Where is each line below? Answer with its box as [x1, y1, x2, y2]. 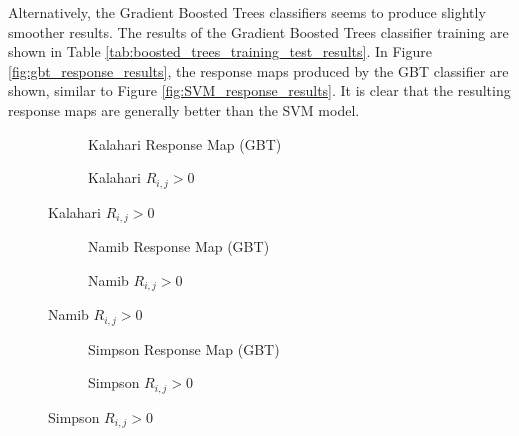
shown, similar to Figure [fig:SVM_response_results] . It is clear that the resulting [8, 80, 511, 101]
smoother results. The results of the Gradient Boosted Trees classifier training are [8, 21, 509, 42]
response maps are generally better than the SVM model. [8, 99, 360, 120]
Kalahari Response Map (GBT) [88, 133, 282, 154]
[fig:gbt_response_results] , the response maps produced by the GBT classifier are [8, 60, 509, 81]
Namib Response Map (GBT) [88, 236, 270, 257]
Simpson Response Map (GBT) [88, 338, 280, 359]
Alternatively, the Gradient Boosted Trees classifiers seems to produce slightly [8, 2, 486, 22]
